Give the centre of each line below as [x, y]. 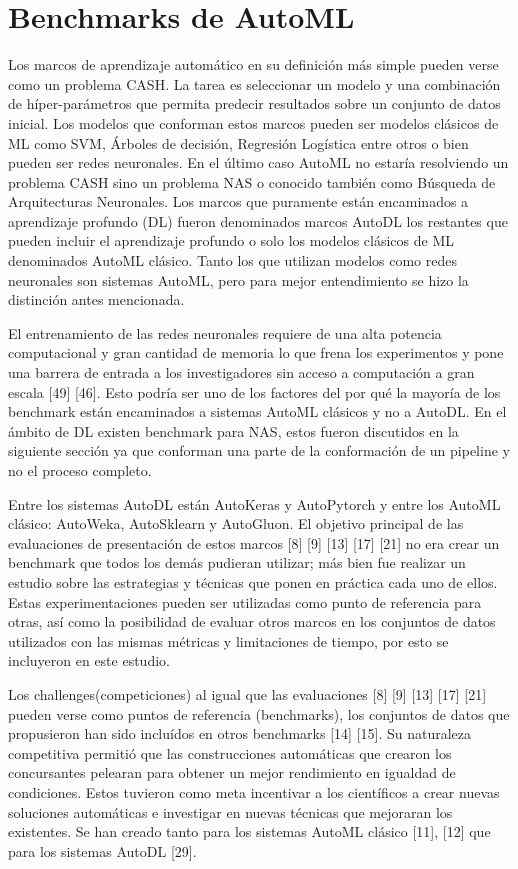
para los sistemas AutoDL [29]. [102, 850]
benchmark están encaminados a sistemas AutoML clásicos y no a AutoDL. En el [257, 411]
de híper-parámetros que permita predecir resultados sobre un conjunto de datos [254, 103]
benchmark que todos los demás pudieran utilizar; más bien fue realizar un [237, 562]
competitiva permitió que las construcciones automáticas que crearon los [230, 752]
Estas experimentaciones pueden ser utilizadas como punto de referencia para [245, 601]
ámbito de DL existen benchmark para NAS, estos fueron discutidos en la [233, 430]
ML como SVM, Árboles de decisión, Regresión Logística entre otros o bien [238, 142]
